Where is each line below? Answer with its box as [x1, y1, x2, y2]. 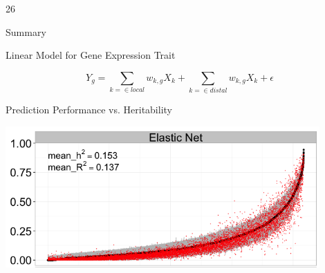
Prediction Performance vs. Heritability [6, 102, 172, 117]
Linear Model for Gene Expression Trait [6, 48, 176, 62]
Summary [6, 24, 46, 39]
